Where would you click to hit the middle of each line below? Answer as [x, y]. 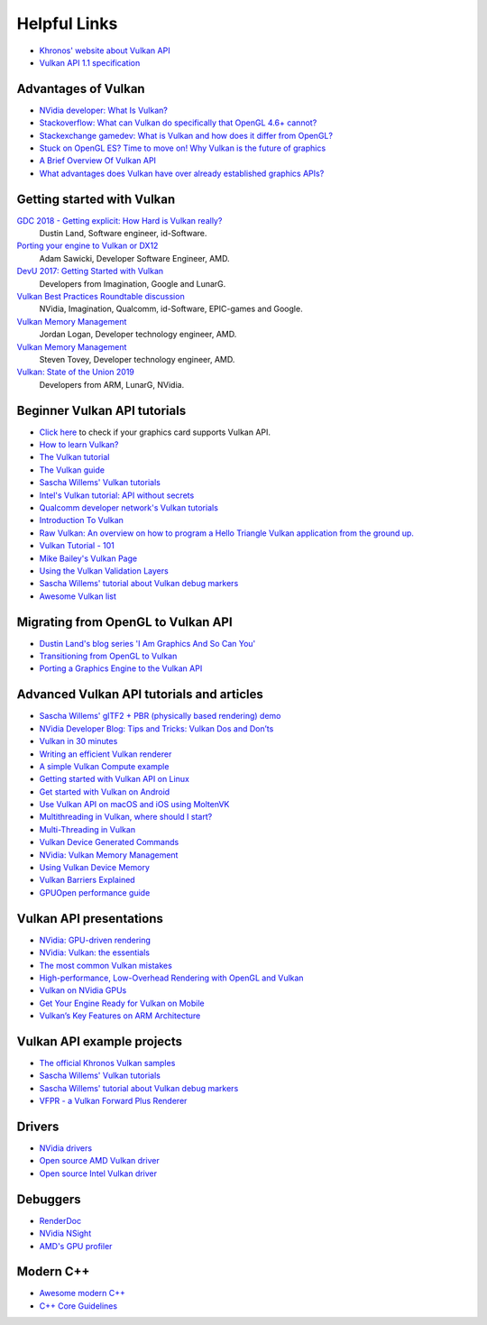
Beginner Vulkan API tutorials [101, 410]
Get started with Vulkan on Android [105, 791]
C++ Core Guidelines [78, 1306]
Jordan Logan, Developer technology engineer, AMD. [138, 335]
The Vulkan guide [72, 470]
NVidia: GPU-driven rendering [95, 940]
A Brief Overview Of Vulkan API [98, 161]
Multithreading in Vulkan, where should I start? [126, 817]
